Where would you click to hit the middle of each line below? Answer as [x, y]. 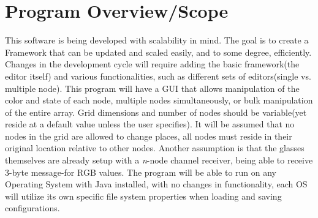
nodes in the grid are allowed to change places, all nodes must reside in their [149, 136]
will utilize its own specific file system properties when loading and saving [143, 196]
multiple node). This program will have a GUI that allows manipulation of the [152, 88]
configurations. [32, 208]
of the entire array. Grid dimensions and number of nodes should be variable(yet [156, 112]
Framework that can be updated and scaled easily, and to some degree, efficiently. [158, 52]
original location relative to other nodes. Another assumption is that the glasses [155, 148]
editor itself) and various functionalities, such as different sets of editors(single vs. [158, 76]
